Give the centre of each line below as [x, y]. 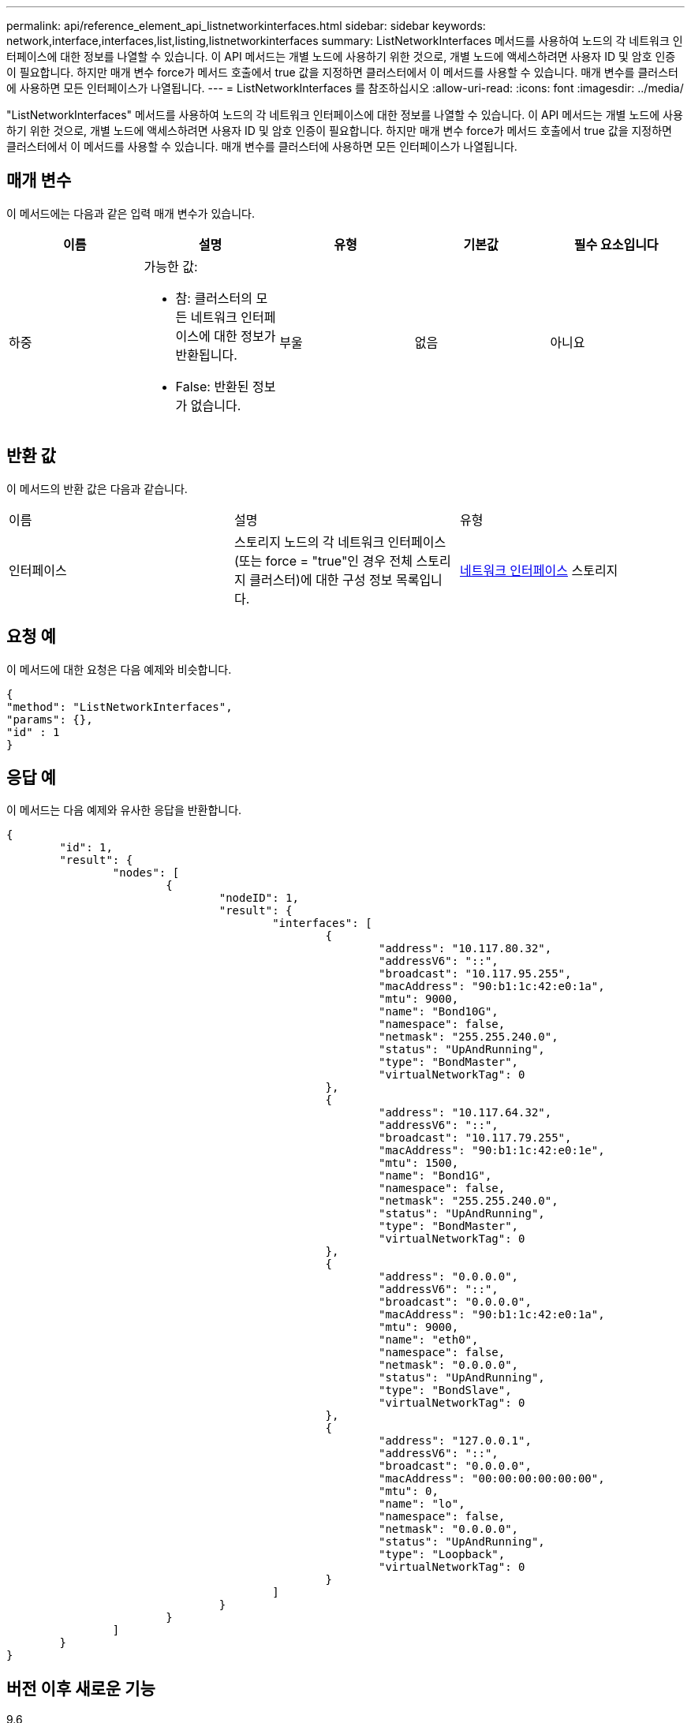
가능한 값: [171, 266]
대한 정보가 [245, 336]
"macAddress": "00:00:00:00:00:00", [492, 1479]
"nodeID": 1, [259, 898]
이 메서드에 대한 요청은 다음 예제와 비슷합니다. [119, 669]
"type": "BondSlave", [445, 1390]
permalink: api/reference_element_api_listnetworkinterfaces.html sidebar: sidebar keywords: [246, 26]
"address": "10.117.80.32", [465, 949]
